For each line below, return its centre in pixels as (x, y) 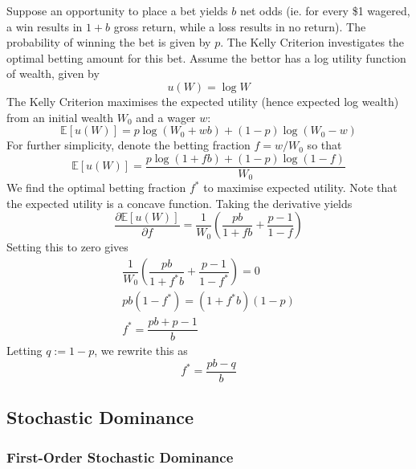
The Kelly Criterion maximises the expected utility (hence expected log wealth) (203, 101)
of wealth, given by (53, 73)
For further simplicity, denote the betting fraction (128, 145)
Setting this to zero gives (67, 247)
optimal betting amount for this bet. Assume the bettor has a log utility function (206, 57)
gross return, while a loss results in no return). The (240, 26)
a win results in (45, 26)
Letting (24, 351)
